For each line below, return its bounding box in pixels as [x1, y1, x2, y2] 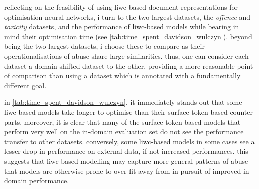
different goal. [4, 80, 47, 90]
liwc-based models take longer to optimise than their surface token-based [4, 106, 228, 117]
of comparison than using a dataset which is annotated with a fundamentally [4, 70, 241, 81]
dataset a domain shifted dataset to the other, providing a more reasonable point [4, 60, 253, 71]
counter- [230, 106, 255, 117]
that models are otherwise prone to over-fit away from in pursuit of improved [4, 165, 241, 176]
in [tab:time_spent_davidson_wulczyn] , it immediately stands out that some [4, 97, 242, 107]
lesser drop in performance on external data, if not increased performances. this [4, 146, 248, 156]
